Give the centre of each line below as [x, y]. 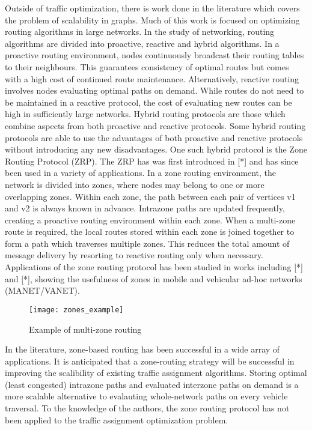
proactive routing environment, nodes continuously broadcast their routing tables [154, 55]
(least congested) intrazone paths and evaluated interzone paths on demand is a [152, 384]
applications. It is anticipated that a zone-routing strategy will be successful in [150, 361]
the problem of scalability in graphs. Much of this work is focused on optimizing [152, 20]
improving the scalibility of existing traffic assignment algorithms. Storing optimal [156, 373]
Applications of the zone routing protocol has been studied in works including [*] [154, 267]
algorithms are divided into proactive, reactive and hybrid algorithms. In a [142, 43]
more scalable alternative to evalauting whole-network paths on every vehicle [146, 396]
